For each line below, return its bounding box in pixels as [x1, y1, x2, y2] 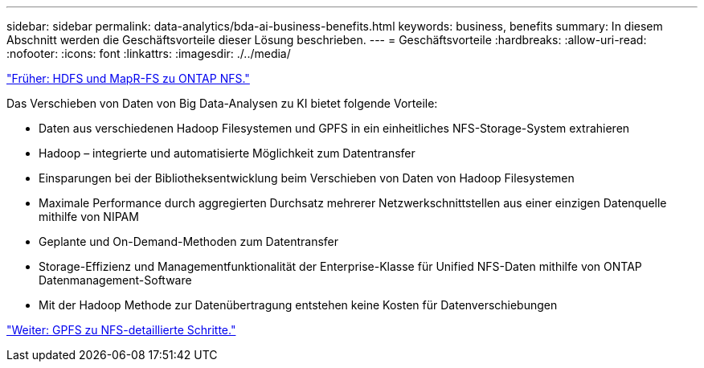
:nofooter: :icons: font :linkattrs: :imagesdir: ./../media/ [6, 47, 291, 60]
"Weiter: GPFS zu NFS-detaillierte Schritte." [6, 323, 236, 337]
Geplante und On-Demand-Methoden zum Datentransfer [39, 235, 339, 248]
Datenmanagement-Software [39, 273, 192, 287]
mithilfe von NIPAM [39, 210, 139, 223]
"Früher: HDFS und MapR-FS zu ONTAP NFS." [6, 72, 250, 85]
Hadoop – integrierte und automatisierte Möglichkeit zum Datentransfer [39, 146, 415, 160]
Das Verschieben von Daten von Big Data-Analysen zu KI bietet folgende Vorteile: [6, 96, 438, 110]
